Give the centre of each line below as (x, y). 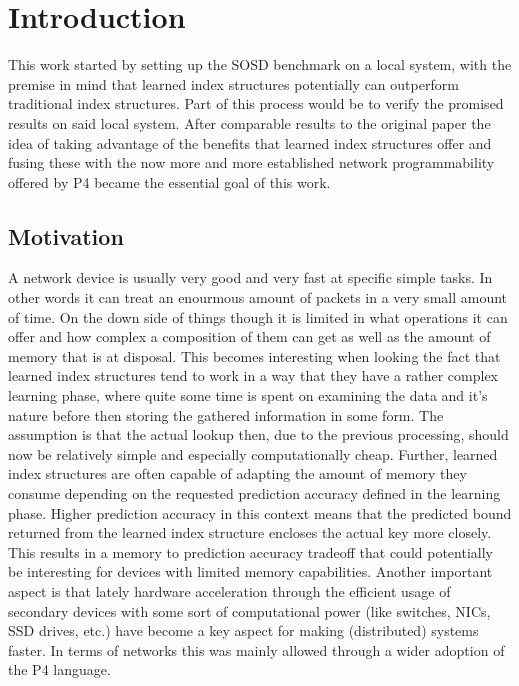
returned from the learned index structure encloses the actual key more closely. (250, 532)
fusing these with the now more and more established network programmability (251, 162)
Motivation (66, 235)
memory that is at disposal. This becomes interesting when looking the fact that (254, 355)
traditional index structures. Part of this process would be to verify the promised (256, 103)
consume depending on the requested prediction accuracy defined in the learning (254, 493)
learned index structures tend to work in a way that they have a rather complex (253, 375)
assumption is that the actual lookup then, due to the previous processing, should (258, 434)
